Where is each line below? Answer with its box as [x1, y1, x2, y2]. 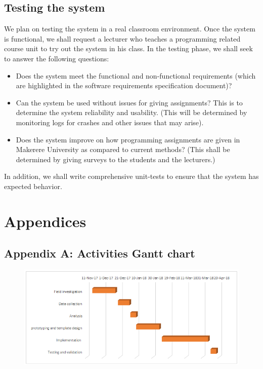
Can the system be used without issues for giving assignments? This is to [16, 97, 243, 107]
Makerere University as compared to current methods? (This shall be [16, 144, 230, 155]
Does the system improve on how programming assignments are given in [16, 134, 240, 144]
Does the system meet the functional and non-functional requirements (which [16, 70, 256, 81]
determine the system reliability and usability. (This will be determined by [16, 107, 247, 118]
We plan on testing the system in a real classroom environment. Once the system [4, 23, 255, 34]
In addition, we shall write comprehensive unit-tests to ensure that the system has [4, 171, 259, 181]
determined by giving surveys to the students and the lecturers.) [16, 154, 215, 164]
